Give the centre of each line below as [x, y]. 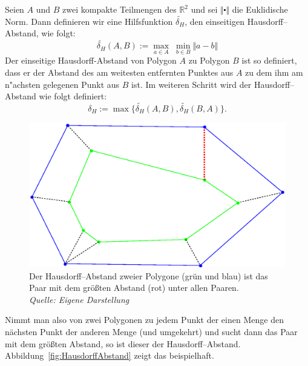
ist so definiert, [269, 60]
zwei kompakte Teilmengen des [120, 9]
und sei [204, 9]
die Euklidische [260, 9]
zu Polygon [209, 60]
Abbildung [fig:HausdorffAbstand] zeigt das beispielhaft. [110, 355]
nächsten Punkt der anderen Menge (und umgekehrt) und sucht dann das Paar [151, 331]
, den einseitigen [215, 21]
